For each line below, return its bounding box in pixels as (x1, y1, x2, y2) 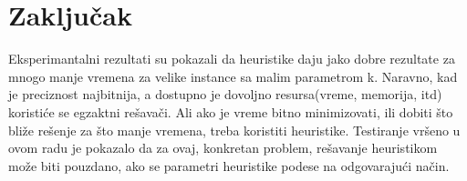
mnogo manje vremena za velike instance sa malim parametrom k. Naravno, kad (8, 66, 458, 85)
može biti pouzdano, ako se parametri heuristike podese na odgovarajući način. (8, 156, 450, 175)
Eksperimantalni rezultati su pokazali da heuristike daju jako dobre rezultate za (8, 49, 455, 68)
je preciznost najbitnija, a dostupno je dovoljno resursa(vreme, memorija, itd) (8, 85, 442, 104)
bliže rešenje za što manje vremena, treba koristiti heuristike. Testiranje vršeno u (8, 120, 461, 139)
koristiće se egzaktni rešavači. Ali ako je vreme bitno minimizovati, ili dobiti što (8, 102, 453, 121)
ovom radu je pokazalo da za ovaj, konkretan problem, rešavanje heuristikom (8, 138, 438, 157)
